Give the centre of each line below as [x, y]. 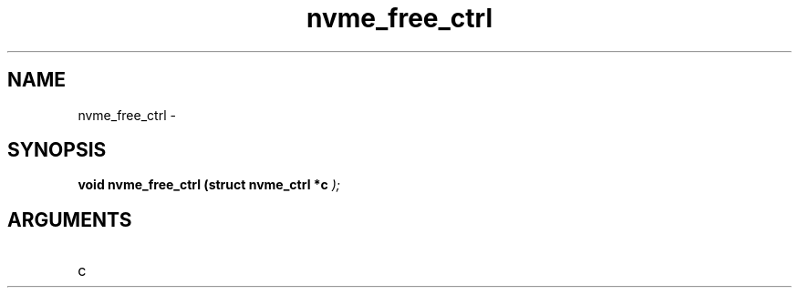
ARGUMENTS [70, 219]
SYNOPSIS [57, 150]
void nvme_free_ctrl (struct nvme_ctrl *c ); [209, 185]
